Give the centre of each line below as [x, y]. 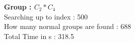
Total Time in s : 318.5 [39, 36]
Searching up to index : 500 [46, 16]
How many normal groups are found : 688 [67, 26]
